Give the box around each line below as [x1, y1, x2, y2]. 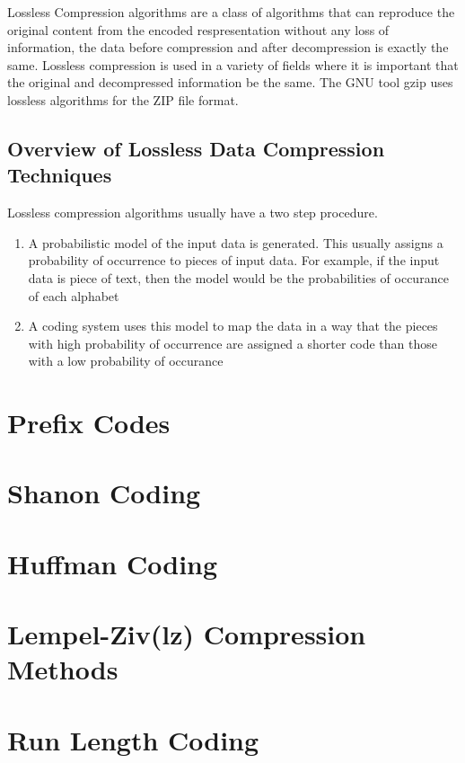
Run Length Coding [7, 721, 259, 758]
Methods [7, 651, 118, 688]
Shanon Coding [7, 475, 201, 511]
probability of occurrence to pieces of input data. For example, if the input [28, 251, 440, 270]
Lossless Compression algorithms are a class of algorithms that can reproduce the [7, 3, 455, 21]
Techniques [7, 161, 112, 189]
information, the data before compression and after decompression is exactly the [7, 38, 449, 57]
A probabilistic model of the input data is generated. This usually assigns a [28, 233, 443, 252]
